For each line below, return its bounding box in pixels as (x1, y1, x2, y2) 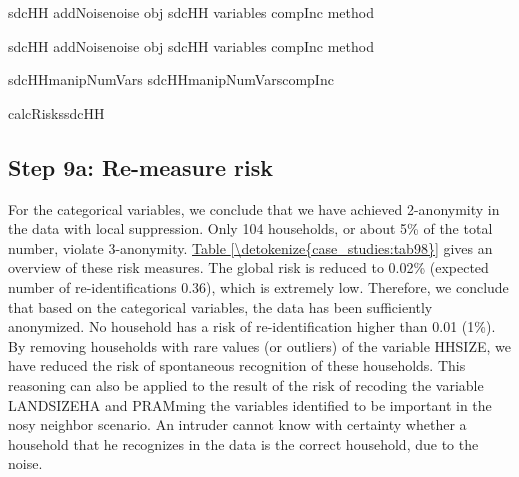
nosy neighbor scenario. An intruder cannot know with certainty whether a (8, 414, 467, 435)
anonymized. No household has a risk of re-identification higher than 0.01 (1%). (8, 316, 496, 337)
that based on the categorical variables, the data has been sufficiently (8, 296, 433, 317)
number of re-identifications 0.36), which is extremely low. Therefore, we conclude (8, 276, 509, 297)
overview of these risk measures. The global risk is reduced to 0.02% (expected (8, 257, 489, 278)
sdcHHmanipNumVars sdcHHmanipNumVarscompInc (8, 69, 334, 90)
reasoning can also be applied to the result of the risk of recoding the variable (8, 374, 484, 395)
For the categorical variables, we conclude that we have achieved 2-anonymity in (8, 198, 500, 219)
